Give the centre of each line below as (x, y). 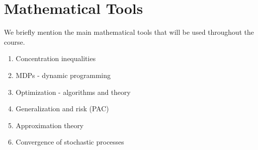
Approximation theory (50, 125)
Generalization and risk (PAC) (62, 109)
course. (15, 41)
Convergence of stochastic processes (70, 142)
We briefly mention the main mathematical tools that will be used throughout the (129, 32)
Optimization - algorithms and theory (73, 92)
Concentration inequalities (56, 58)
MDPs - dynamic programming (63, 75)
